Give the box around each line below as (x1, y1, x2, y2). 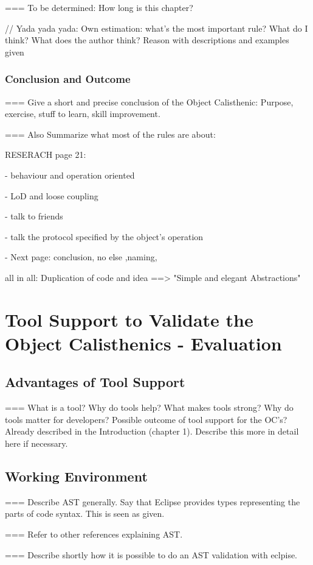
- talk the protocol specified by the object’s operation (5, 230, 204, 243)
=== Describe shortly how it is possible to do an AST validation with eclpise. (5, 548, 298, 561)
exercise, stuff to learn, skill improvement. (5, 107, 160, 120)
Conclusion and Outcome (5, 71, 131, 87)
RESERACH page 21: (5, 148, 86, 161)
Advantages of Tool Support (5, 372, 185, 391)
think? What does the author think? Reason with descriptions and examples (5, 34, 289, 46)
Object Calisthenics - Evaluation (5, 330, 282, 355)
